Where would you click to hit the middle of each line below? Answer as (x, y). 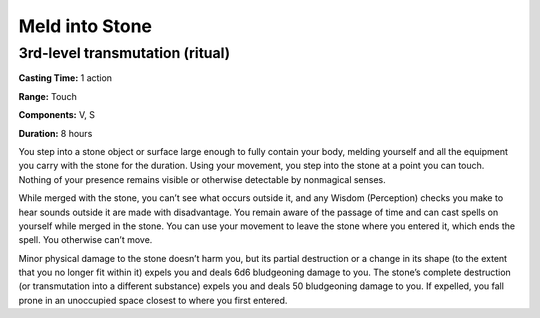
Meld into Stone (85, 26)
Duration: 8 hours (55, 133)
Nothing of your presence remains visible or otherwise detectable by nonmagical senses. (202, 179)
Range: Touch (47, 96)
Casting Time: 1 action (65, 78)
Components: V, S (56, 115)
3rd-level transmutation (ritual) (124, 53)
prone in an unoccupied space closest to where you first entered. (153, 300)
